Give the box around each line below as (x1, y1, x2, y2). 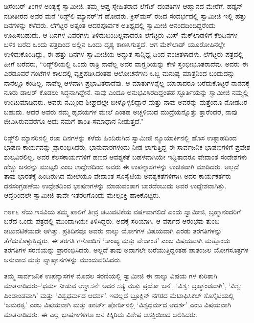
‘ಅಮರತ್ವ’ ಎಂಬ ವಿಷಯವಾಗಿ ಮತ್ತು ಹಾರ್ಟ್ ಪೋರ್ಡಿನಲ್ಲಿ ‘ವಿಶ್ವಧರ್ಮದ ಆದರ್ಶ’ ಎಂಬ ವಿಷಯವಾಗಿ (4, 300, 231, 310)
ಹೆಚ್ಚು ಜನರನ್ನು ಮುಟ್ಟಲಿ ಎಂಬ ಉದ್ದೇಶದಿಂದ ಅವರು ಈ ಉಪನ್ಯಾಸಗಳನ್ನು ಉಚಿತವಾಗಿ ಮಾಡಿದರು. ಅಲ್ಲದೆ (4, 161, 239, 171)
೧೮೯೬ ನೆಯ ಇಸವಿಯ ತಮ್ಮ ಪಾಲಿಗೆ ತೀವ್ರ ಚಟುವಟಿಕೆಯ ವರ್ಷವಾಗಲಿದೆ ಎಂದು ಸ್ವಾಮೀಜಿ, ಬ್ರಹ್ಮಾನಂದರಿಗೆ (4, 206, 241, 216)
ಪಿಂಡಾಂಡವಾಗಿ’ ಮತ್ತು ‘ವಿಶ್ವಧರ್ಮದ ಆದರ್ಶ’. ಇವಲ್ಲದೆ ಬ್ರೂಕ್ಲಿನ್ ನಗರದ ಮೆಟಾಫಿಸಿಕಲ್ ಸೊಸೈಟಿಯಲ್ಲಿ (4, 290, 234, 300)
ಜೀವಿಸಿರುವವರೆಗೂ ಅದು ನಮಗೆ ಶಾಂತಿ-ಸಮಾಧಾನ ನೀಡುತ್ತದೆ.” (4, 116, 144, 126)
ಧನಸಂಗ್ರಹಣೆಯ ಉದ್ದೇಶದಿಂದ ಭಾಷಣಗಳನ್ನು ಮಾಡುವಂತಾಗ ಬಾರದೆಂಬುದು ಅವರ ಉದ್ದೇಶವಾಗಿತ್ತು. (4, 180, 227, 190)
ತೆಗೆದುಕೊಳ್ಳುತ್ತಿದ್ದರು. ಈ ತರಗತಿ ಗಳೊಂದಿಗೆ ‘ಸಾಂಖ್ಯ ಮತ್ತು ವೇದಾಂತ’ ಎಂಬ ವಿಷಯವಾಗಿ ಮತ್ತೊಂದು (4, 235, 230, 245)
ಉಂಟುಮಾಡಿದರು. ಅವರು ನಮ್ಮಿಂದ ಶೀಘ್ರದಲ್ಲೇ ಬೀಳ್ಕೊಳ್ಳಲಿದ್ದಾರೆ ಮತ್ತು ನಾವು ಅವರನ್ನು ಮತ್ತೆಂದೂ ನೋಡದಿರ (4, 96, 248, 107)
